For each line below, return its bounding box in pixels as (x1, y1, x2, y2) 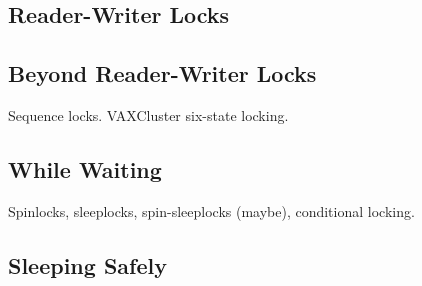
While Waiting (8, 153, 162, 184)
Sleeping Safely (8, 249, 167, 280)
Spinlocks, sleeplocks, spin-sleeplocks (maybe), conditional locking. (8, 200, 415, 221)
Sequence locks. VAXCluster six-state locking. (8, 104, 289, 125)
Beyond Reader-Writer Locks (8, 58, 317, 89)
